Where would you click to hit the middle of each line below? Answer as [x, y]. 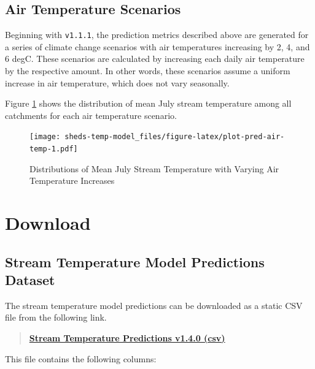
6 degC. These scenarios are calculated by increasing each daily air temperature [155, 59]
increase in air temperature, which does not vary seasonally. [117, 82]
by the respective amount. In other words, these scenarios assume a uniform [148, 71]
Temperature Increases [72, 181]
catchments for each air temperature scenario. [91, 115]
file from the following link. [56, 317]
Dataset [30, 280]
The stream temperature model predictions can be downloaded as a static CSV [154, 305]
